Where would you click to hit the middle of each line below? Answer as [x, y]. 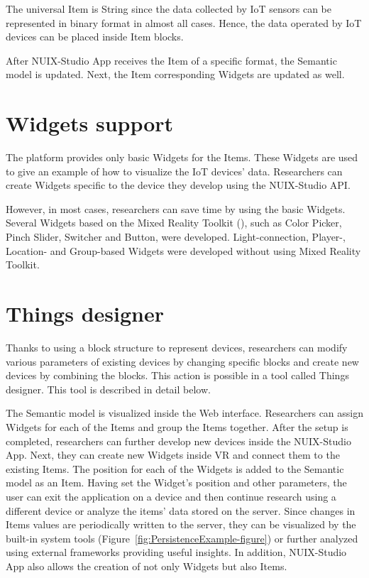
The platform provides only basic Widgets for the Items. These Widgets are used [182, 157]
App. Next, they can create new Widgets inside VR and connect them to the [173, 455]
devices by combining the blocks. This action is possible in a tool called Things [177, 375]
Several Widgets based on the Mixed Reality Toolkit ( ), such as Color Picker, [174, 223]
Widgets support [90, 123]
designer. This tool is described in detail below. [108, 389]
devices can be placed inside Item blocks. [95, 37]
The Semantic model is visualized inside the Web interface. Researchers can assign [185, 413]
